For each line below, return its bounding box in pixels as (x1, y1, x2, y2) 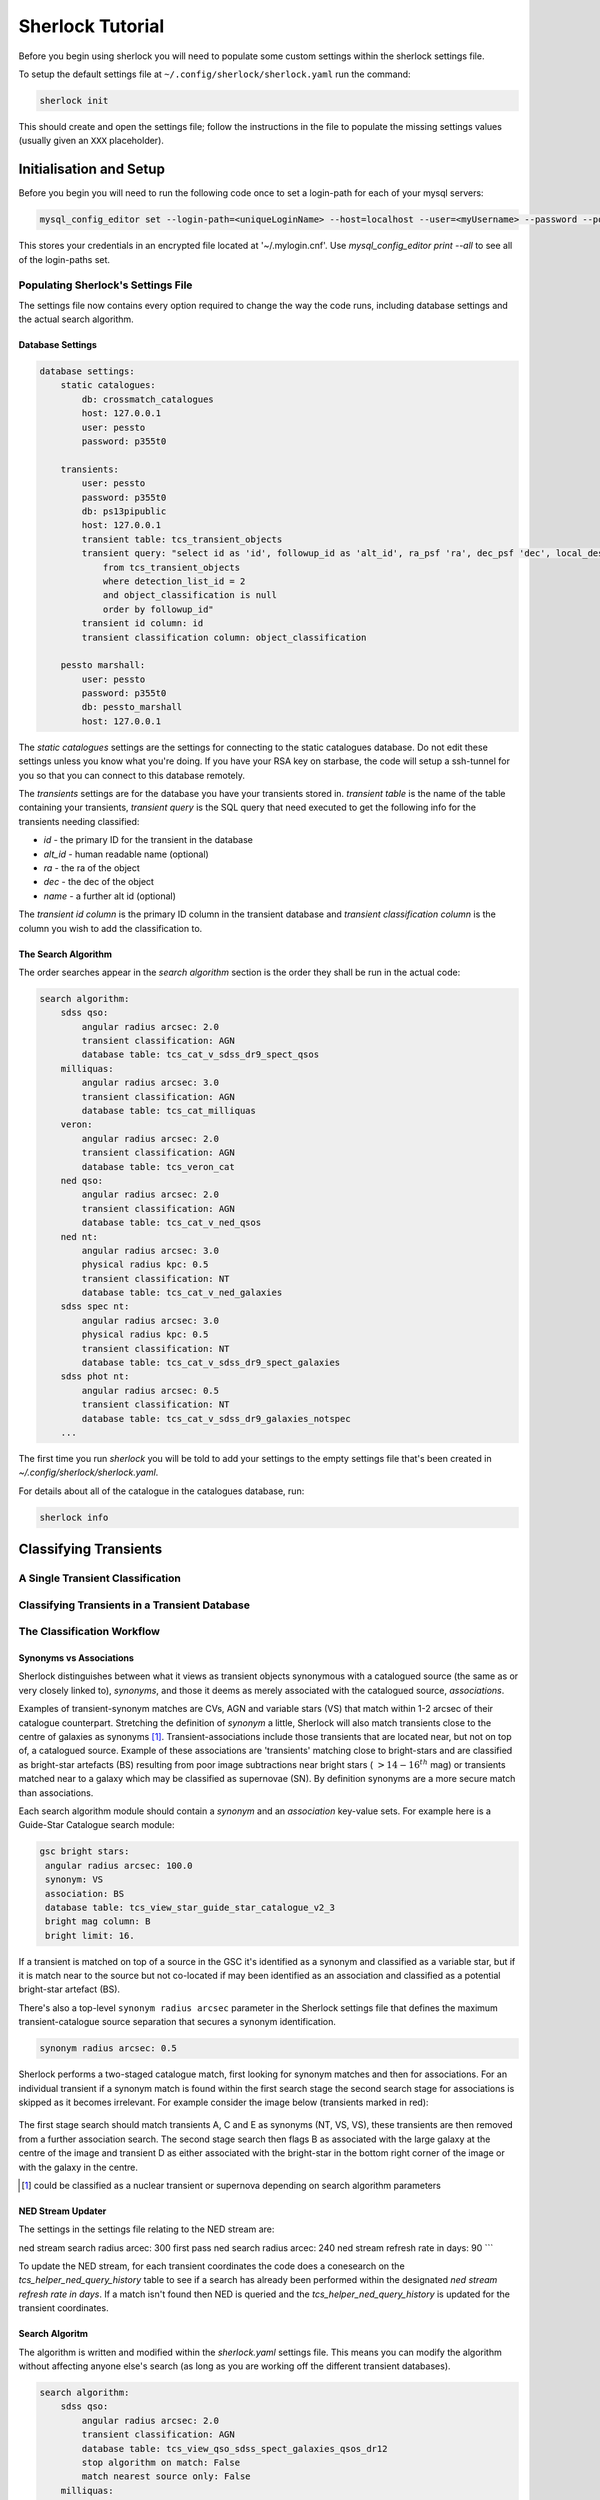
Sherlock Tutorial (18, 15, 165, 37)
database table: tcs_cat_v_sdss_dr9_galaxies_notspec (81, 1413, 351, 1424)
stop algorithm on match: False (81, 2456, 240, 2468)
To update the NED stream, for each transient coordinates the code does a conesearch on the (18, 2260, 405, 2272)
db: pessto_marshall (81, 701, 183, 713)
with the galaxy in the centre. (18, 2161, 139, 2173)
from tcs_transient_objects (102, 561, 240, 573)
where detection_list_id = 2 (102, 575, 246, 587)
